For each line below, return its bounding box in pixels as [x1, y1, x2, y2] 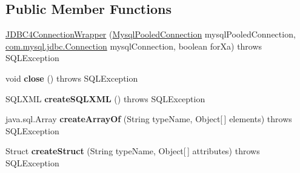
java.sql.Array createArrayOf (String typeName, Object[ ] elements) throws [5, 113, 292, 125]
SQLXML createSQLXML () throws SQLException [5, 92, 205, 105]
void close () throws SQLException [5, 71, 138, 84]
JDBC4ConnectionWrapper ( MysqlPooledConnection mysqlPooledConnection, [5, 28, 296, 41]
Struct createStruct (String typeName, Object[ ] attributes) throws [5, 145, 260, 157]
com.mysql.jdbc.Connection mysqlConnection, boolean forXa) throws [5, 39, 262, 52]
